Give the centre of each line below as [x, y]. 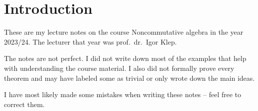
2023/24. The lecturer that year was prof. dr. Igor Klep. [90, 41]
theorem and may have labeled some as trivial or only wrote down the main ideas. [129, 78]
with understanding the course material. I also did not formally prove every [119, 68]
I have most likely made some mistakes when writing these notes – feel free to [123, 94]
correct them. [24, 104]
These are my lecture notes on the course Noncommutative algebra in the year [124, 32]
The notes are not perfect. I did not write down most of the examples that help [125, 58]
